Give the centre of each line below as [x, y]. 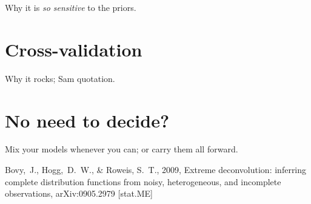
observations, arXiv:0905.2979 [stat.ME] [79, 193]
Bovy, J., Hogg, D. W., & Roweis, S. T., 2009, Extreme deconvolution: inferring [156, 170]
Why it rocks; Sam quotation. [60, 78]
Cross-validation [74, 49]
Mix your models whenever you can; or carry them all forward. [122, 149]
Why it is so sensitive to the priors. [71, 7]
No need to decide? [87, 120]
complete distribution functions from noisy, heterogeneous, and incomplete [143, 181]
